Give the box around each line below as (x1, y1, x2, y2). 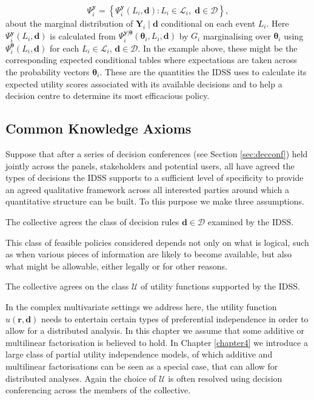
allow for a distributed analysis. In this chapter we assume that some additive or (5, 324, 305, 337)
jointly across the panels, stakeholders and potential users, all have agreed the (5, 159, 295, 172)
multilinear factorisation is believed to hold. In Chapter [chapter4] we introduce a (5, 336, 308, 348)
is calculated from (50, 29, 116, 42)
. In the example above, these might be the (138, 41, 298, 54)
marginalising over (202, 29, 271, 42)
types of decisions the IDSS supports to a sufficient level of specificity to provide (5, 171, 304, 184)
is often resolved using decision (168, 371, 282, 384)
